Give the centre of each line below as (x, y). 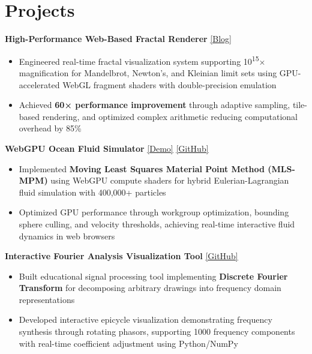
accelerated (39, 84)
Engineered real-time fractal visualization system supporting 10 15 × (142, 60)
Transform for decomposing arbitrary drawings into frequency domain (150, 288)
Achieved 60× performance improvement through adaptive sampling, (154, 105)
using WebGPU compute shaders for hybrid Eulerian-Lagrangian (170, 180)
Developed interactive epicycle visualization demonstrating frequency (145, 319)
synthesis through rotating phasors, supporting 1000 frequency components (157, 331)
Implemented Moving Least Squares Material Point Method (142, 168)
